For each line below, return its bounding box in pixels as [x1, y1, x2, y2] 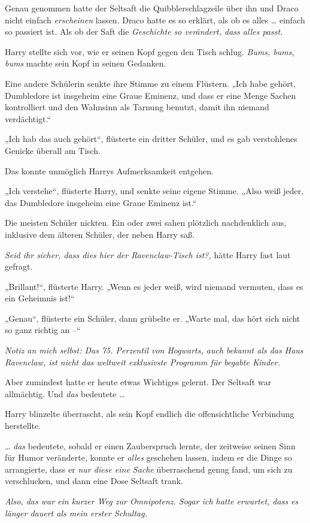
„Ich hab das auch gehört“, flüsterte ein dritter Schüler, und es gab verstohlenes [5, 132, 297, 145]
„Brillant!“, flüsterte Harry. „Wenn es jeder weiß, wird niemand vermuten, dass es [5, 280, 303, 292]
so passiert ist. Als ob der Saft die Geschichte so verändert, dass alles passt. [5, 25, 283, 38]
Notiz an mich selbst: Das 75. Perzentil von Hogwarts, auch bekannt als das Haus [5, 344, 303, 356]
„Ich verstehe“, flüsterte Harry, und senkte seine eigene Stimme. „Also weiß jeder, [5, 185, 304, 197]
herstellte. [5, 419, 41, 432]
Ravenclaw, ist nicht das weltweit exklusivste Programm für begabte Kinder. [5, 355, 280, 368]
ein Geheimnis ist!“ [5, 292, 75, 304]
